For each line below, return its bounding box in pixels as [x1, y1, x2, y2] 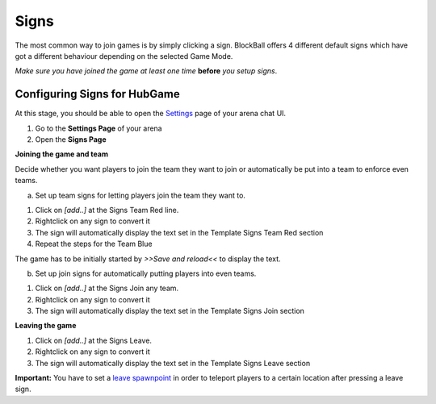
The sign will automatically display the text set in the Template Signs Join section [35, 306, 304, 316]
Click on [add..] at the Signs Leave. [35, 335, 153, 345]
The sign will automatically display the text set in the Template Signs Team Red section [35, 227, 324, 237]
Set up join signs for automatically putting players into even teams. [35, 269, 257, 278]
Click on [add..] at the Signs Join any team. [35, 283, 179, 294]
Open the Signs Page [35, 135, 107, 144]
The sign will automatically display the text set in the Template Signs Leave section [35, 358, 311, 368]
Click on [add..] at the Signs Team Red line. [35, 205, 179, 214]
